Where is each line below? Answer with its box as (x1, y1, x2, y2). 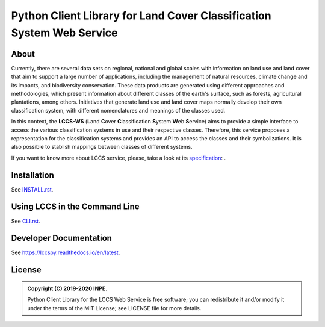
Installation (11, 170, 54, 180)
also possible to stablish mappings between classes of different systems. (11, 143, 193, 151)
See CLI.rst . (11, 217, 40, 225)
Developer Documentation (11, 233, 113, 243)
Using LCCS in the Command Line (11, 202, 140, 212)
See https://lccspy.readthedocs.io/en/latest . (11, 249, 120, 256)
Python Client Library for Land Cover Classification (11, 9, 271, 22)
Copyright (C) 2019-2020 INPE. (27, 285, 108, 292)
